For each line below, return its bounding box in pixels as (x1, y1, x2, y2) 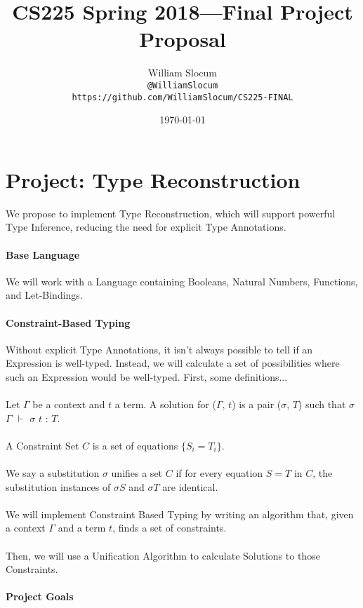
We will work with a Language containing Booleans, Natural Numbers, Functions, (6, 273, 358, 288)
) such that (298, 397, 346, 412)
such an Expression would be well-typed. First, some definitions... (6, 369, 288, 384)
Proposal (139, 25, 226, 53)
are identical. (162, 479, 218, 494)
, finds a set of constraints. (112, 520, 227, 535)
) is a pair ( (232, 397, 282, 412)
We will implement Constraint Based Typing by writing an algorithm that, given (6, 506, 354, 521)
